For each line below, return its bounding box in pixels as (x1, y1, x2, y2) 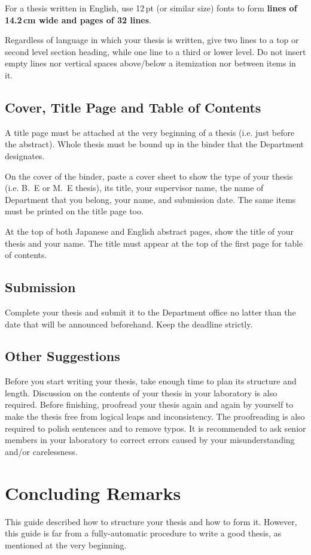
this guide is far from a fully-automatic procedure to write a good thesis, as (5, 527, 282, 539)
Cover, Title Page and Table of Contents (5, 98, 261, 116)
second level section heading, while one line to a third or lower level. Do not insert (5, 45, 306, 57)
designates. (5, 149, 45, 162)
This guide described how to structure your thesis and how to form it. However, (5, 515, 297, 527)
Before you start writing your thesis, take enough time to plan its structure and (5, 375, 297, 387)
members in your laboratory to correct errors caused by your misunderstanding (5, 433, 295, 446)
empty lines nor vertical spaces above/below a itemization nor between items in (5, 57, 296, 69)
